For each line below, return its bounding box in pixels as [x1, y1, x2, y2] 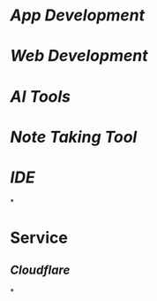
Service [10, 228, 69, 248]
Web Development [10, 46, 148, 66]
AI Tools [10, 86, 71, 106]
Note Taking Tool [10, 127, 138, 147]
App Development [10, 5, 146, 26]
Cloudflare [10, 263, 71, 278]
